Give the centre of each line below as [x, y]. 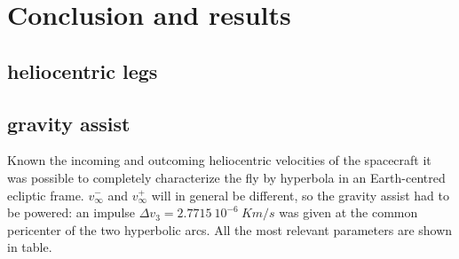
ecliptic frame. [46, 195]
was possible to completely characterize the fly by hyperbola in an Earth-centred [226, 177]
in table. [30, 247]
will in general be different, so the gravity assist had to [300, 195]
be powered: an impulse [71, 212]
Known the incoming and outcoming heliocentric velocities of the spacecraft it [219, 160]
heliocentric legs [83, 71]
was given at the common [348, 212]
